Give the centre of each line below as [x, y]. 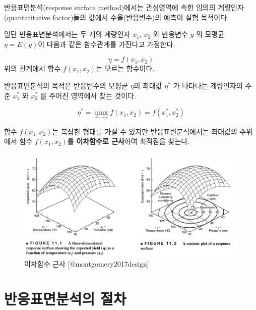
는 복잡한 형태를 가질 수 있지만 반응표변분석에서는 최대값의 [145, 131]
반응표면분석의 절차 [65, 298]
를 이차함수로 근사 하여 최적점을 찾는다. [129, 141]
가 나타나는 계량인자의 [208, 85]
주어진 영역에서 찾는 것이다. [92, 95]
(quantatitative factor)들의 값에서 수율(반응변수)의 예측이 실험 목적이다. [116, 17]
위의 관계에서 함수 [33, 68]
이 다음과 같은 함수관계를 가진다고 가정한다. [107, 44]
